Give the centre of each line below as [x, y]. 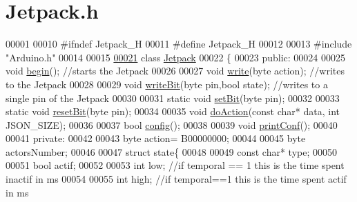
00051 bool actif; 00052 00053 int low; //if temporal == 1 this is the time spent [175, 165]
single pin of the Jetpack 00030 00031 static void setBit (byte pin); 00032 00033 [173, 98]
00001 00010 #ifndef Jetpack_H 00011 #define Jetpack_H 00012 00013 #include [179, 44]
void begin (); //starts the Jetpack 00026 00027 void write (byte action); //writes [175, 71]
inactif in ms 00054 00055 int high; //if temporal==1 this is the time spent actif [176, 179]
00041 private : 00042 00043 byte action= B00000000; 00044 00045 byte [156, 138]
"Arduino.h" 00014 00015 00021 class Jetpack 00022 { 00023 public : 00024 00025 [175, 57]
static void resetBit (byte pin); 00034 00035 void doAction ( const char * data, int [173, 111]
